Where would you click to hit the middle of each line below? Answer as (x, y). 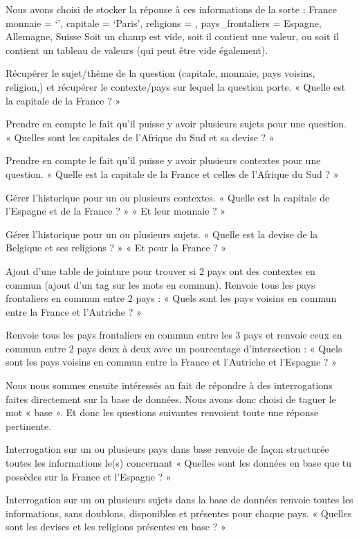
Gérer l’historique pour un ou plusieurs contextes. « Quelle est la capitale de (168, 197)
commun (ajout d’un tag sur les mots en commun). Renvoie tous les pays (160, 284)
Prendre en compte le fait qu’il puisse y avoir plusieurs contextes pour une (163, 160)
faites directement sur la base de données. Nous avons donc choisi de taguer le (171, 398)
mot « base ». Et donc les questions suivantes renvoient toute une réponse (162, 412)
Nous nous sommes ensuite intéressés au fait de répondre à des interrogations (169, 385)
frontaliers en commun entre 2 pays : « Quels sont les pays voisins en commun (171, 298)
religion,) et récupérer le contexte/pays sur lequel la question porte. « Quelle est (176, 86)
